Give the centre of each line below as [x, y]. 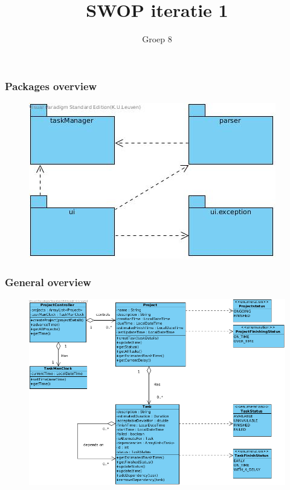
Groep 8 [157, 39]
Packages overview [51, 86]
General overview [48, 282]
